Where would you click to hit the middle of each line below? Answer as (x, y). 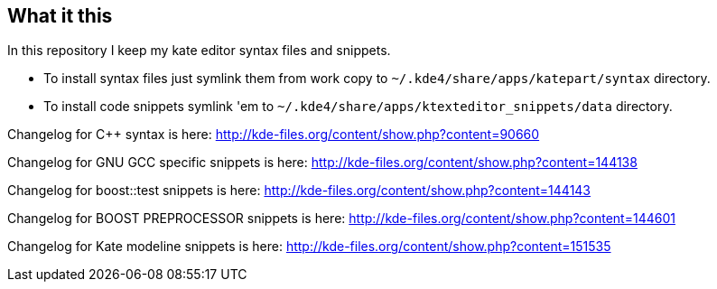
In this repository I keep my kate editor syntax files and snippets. (199, 51)
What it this (60, 16)
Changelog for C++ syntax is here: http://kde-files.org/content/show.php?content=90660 (274, 135)
